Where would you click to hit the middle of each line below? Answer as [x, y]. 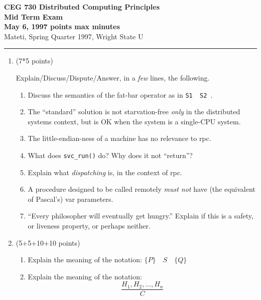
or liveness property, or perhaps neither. [89, 226]
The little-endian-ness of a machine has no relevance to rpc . [119, 138]
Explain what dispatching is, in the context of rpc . [105, 172]
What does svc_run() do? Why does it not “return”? [110, 155]
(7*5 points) [34, 61]
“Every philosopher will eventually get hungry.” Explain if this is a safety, [141, 216]
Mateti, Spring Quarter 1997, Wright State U [74, 36]
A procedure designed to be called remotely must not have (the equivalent [142, 189]
